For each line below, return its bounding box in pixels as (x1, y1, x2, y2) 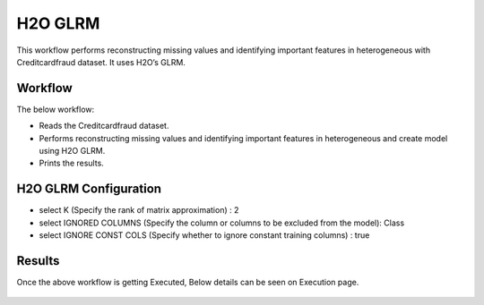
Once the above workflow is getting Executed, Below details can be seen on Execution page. (16, 277, 359, 287)
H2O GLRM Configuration (16, 182, 161, 197)
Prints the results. (39, 157, 105, 169)
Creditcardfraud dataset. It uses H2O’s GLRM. (16, 56, 186, 67)
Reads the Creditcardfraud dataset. (39, 121, 169, 131)
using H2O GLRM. (39, 146, 106, 157)
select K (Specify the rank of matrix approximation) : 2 (39, 205, 239, 216)
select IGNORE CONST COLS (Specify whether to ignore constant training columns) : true (39, 230, 370, 241)
